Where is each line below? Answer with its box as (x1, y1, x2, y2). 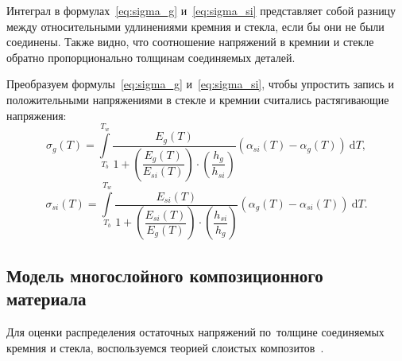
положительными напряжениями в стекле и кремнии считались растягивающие (6, 91, 389, 107)
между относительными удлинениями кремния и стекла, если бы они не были (6, 17, 385, 34)
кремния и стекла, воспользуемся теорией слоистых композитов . (6, 339, 324, 355)
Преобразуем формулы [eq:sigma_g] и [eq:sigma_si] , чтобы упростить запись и (6, 76, 395, 92)
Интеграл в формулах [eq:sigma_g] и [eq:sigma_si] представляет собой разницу (6, 2, 396, 18)
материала (6, 286, 87, 311)
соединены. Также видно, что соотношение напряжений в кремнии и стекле (6, 33, 374, 50)
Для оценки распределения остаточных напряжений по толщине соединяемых (6, 324, 385, 340)
